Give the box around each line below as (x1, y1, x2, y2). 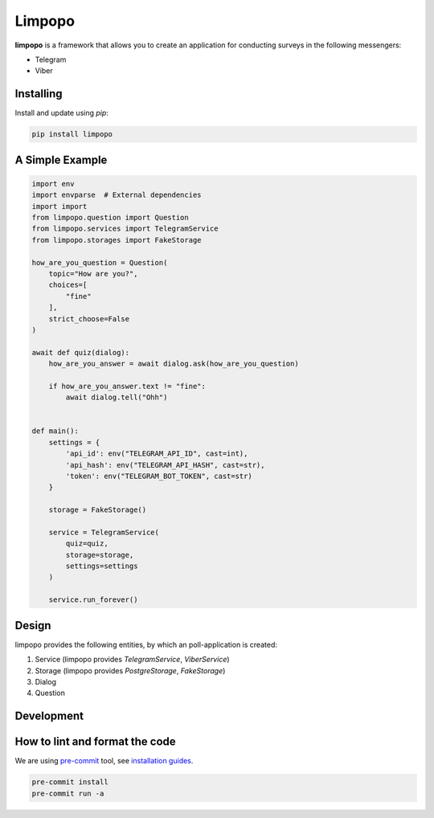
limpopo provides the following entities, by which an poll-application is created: (14, 640, 277, 649)
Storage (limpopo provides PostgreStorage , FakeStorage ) (35, 665, 226, 675)
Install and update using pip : (14, 108, 108, 118)
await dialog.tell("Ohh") (65, 393, 168, 402)
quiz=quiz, (65, 539, 108, 548)
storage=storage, (65, 550, 134, 559)
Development (14, 710, 84, 723)
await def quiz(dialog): (31, 348, 130, 357)
